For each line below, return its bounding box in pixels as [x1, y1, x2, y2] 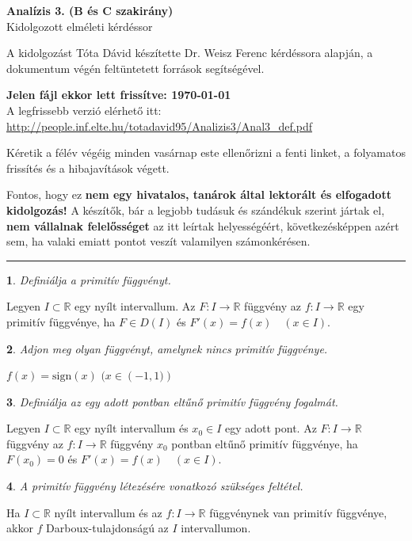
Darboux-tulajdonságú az [46, 520, 169, 536]
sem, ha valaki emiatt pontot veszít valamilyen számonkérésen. [6, 233, 311, 250]
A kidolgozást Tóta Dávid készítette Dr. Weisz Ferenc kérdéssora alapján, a [6, 44, 373, 61]
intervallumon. [181, 520, 251, 536]
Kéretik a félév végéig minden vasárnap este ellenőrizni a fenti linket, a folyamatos [6, 144, 406, 161]
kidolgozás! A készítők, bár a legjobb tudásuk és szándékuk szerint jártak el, [6, 201, 385, 218]
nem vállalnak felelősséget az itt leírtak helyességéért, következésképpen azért [6, 217, 399, 234]
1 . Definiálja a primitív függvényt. [6, 271, 171, 288]
